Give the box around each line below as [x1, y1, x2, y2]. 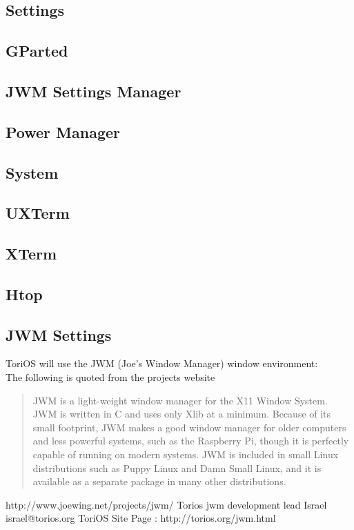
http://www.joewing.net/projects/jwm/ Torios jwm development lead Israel [6, 497, 327, 511]
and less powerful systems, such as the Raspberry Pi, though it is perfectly [32, 433, 349, 448]
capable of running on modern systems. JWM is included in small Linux [32, 447, 339, 462]
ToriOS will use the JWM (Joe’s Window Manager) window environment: [6, 356, 318, 371]
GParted [6, 40, 68, 61]
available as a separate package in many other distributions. [32, 474, 286, 489]
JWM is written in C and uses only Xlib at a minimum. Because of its [32, 406, 331, 421]
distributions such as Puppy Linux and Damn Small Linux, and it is [32, 460, 322, 475]
